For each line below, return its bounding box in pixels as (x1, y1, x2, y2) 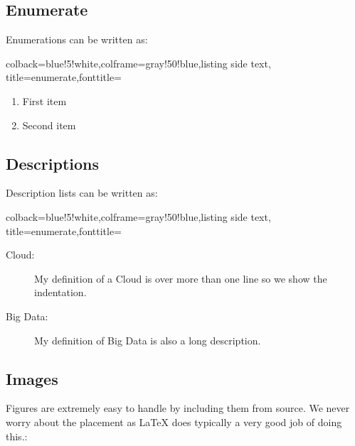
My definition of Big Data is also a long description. (34, 332, 261, 347)
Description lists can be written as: (6, 185, 158, 200)
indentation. (34, 285, 87, 300)
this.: (6, 428, 28, 443)
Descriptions (6, 152, 100, 174)
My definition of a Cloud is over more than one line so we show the (34, 271, 327, 285)
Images (6, 367, 58, 389)
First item (22, 93, 67, 108)
